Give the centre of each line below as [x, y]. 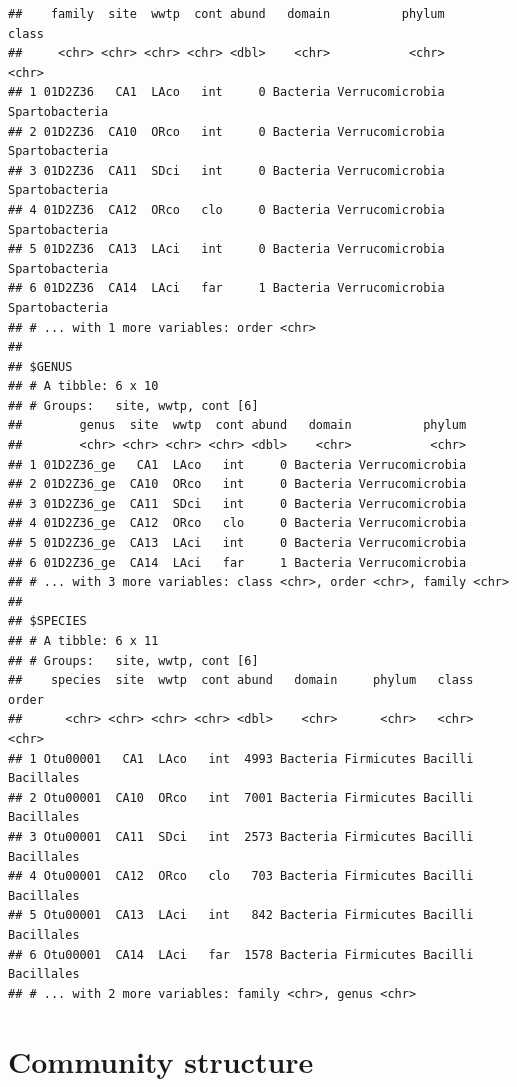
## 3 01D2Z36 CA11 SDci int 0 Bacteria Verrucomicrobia [226, 170]
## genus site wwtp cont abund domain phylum [237, 425]
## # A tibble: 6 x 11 [83, 641]
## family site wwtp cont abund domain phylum [226, 14]
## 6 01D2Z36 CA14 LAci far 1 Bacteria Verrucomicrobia [226, 288]
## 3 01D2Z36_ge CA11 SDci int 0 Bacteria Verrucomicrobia [237, 503]
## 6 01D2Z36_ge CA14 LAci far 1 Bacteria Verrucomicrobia [237, 562]
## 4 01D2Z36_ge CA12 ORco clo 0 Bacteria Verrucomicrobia [237, 523]
